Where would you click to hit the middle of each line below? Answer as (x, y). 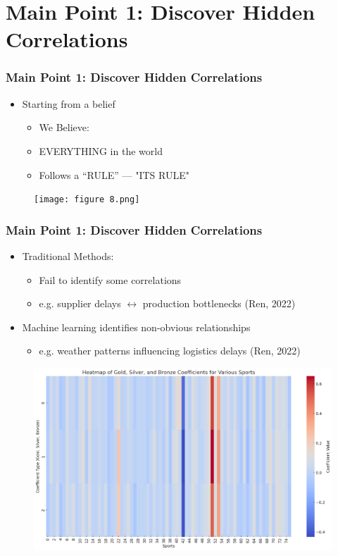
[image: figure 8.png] (87, 200)
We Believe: (64, 127)
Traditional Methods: (68, 256)
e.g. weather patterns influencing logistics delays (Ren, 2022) (170, 351)
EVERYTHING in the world (101, 150)
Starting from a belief (69, 103)
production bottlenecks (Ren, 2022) (219, 303)
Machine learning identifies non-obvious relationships (136, 327)
